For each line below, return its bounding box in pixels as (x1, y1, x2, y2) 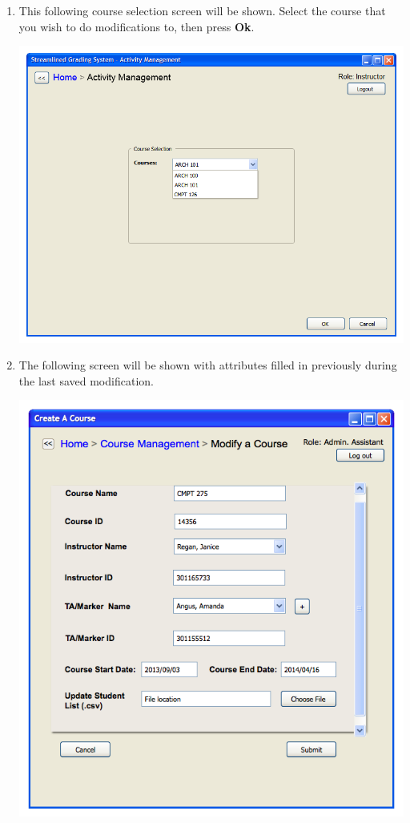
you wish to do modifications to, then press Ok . (18, 18, 255, 34)
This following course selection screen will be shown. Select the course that (18, 2, 386, 18)
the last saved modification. (18, 372, 154, 389)
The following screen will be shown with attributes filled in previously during (18, 357, 397, 373)
